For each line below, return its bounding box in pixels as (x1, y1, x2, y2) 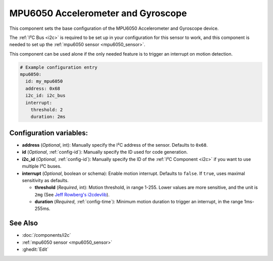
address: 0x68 (25, 85, 61, 91)
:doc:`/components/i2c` (22, 232, 71, 238)
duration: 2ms (30, 114, 66, 120)
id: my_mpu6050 (25, 78, 63, 84)
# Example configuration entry (20, 64, 98, 70)
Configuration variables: (9, 128, 88, 137)
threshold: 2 (30, 107, 63, 113)
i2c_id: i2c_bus (25, 93, 66, 99)
